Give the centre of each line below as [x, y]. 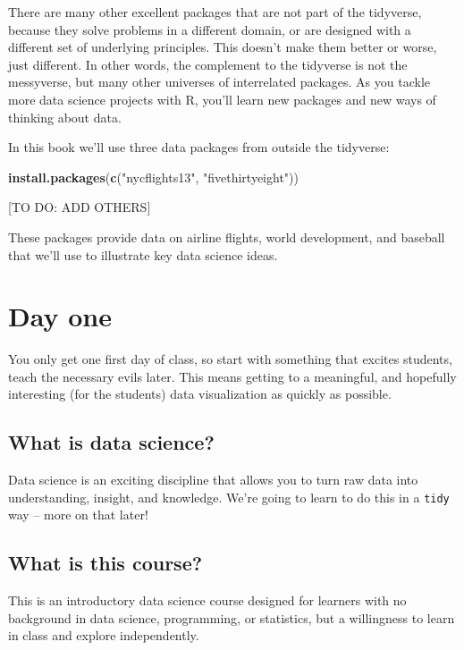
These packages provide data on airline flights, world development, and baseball [227, 236]
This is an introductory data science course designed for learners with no [207, 600]
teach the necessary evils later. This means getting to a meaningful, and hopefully [232, 376]
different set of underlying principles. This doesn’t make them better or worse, [223, 47]
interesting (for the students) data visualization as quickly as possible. [200, 394]
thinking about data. [65, 117]
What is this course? [105, 563]
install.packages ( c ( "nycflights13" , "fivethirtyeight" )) [153, 177]
